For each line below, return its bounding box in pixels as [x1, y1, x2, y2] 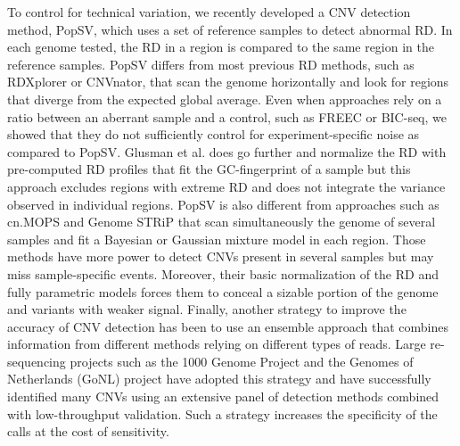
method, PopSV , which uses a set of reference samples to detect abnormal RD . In [7, 20, 453, 38]
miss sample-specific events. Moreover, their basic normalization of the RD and [7, 264, 439, 283]
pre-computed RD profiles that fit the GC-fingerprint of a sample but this [7, 160, 411, 178]
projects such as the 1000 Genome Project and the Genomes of [70, 351, 414, 370]
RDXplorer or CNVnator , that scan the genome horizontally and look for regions [7, 72, 449, 91]
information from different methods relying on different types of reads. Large [7, 334, 426, 353]
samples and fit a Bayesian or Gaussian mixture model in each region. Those [7, 229, 426, 248]
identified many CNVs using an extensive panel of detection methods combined [7, 387, 439, 406]
